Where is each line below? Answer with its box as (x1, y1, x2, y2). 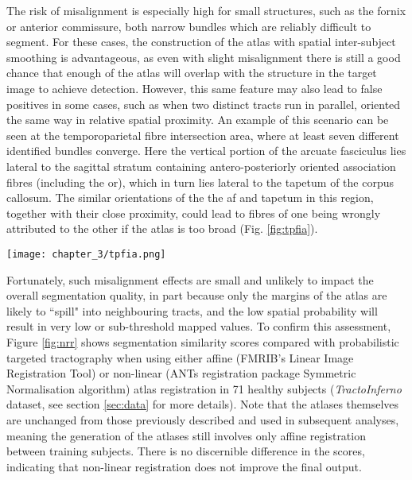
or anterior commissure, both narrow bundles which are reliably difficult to (6, 17, 371, 34)
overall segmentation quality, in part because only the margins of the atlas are (6, 287, 387, 304)
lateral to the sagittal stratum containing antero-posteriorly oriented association (6, 157, 396, 174)
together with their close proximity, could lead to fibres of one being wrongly (6, 204, 381, 221)
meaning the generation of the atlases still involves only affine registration (6, 427, 366, 443)
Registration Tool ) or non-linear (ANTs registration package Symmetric (6, 365, 356, 381)
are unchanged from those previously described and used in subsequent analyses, (6, 411, 399, 428)
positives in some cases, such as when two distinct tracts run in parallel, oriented (6, 95, 401, 112)
